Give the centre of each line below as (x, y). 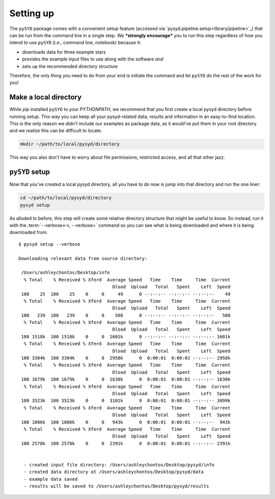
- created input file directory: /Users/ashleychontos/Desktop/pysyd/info (119, 465)
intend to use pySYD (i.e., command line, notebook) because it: (75, 43)
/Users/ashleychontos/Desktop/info (65, 273)
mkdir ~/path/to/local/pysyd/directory (70, 144)
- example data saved (51, 479)
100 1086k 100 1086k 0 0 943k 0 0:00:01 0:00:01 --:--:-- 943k (126, 422)
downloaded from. (29, 232)
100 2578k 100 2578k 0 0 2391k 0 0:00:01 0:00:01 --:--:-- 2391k (126, 443)
